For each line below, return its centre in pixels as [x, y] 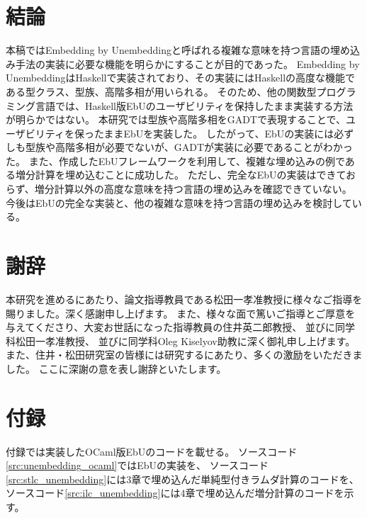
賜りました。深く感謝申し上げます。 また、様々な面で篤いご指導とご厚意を [181, 313]
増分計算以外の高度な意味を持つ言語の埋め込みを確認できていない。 [193, 189]
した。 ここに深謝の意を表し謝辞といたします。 [116, 368]
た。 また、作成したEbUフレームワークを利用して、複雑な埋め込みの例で [175, 161]
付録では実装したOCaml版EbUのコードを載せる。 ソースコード [152, 451]
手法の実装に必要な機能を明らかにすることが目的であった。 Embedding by [187, 63]
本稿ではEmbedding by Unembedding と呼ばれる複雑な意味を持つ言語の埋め [178, 50]
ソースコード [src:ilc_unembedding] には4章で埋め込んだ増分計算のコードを [175, 493]
